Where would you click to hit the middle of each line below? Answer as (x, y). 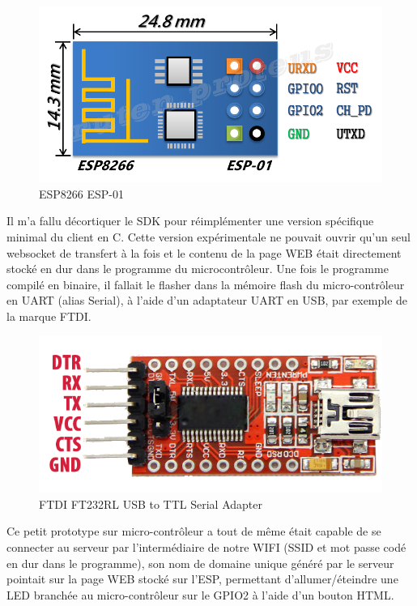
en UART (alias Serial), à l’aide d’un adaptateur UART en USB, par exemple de (207, 300)
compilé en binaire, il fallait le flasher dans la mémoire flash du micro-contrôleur (206, 284)
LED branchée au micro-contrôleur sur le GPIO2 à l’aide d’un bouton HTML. (200, 594)
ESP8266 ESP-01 (82, 193)
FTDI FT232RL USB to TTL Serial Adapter (151, 504)
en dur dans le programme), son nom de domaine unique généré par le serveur (200, 563)
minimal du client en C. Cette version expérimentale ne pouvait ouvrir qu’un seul (208, 236)
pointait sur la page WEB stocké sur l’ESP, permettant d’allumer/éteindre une (202, 579)
